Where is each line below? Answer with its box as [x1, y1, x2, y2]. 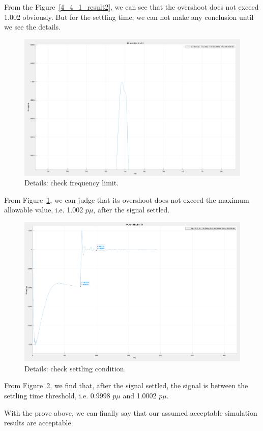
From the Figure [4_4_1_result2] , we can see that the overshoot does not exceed [4, 2, 259, 12]
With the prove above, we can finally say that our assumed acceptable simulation [4, 407, 257, 418]
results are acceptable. [4, 417, 73, 428]
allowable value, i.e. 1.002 [4, 204, 83, 215]
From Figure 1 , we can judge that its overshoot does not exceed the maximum [4, 194, 249, 205]
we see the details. [4, 21, 61, 32]
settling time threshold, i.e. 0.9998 [4, 390, 110, 400]
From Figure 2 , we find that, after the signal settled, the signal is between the [4, 380, 248, 391]
